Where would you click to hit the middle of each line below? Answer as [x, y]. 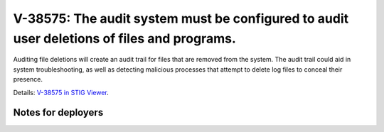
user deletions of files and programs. [124, 38]
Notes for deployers [58, 112]
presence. [28, 79]
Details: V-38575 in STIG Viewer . [61, 92]
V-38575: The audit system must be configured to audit [181, 18]
